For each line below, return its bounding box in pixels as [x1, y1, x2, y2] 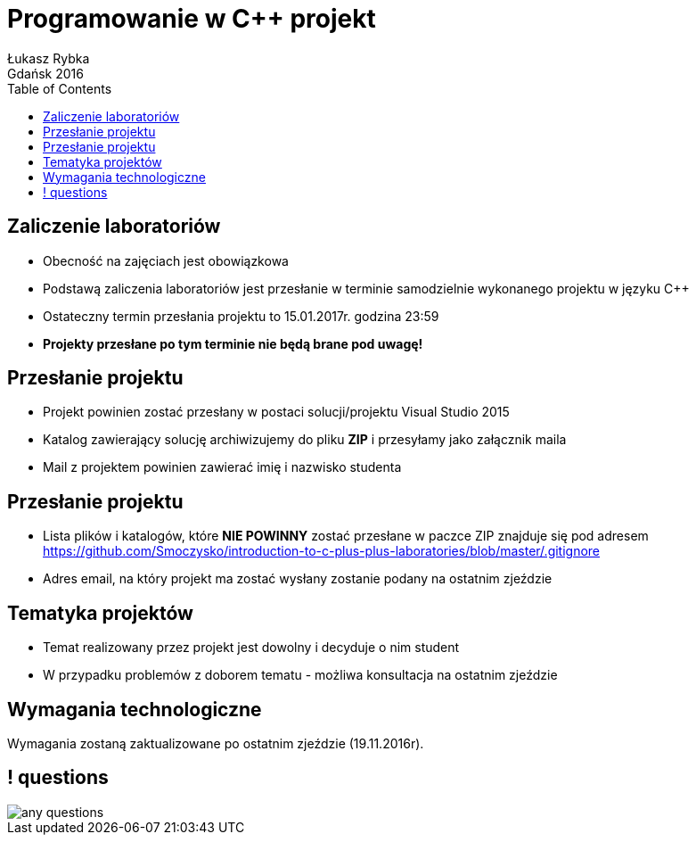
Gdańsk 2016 [7, 65, 84, 81]
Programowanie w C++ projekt [7, 4, 376, 34]
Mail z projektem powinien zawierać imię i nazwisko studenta [43, 459, 402, 475]
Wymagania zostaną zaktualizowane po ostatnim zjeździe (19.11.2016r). [7, 735, 424, 751]
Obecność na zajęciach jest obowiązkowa [43, 252, 289, 268]
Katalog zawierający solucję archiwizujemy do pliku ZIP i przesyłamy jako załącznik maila [43, 432, 567, 448]
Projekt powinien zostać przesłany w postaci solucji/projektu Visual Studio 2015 [43, 404, 510, 420]
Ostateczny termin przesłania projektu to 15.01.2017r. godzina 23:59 [43, 308, 439, 324]
